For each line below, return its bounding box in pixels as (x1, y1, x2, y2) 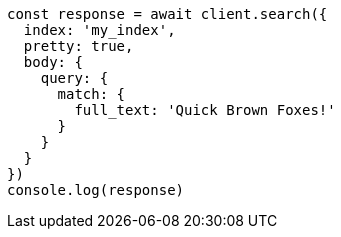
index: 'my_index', (23, 22, 176, 38)
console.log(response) (7, 182, 185, 198)
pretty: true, (23, 38, 134, 54)
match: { (57, 86, 126, 102)
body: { (23, 54, 83, 70)
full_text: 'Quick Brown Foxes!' (74, 102, 336, 118)
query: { (40, 70, 109, 86)
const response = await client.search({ (7, 6, 328, 22)
